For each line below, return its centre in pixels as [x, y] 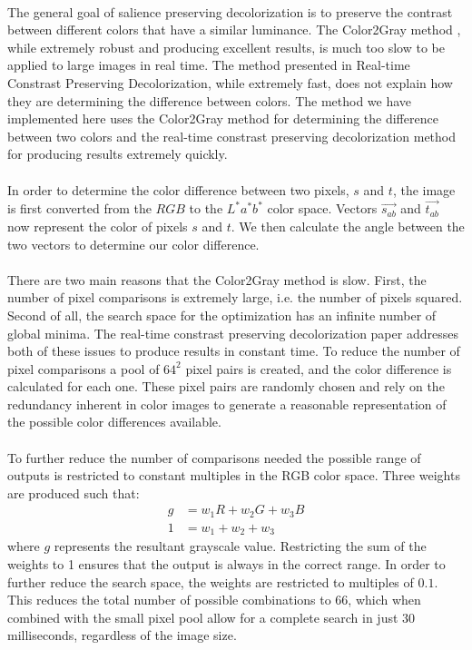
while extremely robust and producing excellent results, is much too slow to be [226, 47]
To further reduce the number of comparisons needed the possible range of [214, 457]
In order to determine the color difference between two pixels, [178, 189]
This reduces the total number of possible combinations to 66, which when [214, 600]
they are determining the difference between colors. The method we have [210, 100]
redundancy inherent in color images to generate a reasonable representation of [227, 404]
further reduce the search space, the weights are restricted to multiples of [211, 581]
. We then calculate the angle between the [348, 226]
